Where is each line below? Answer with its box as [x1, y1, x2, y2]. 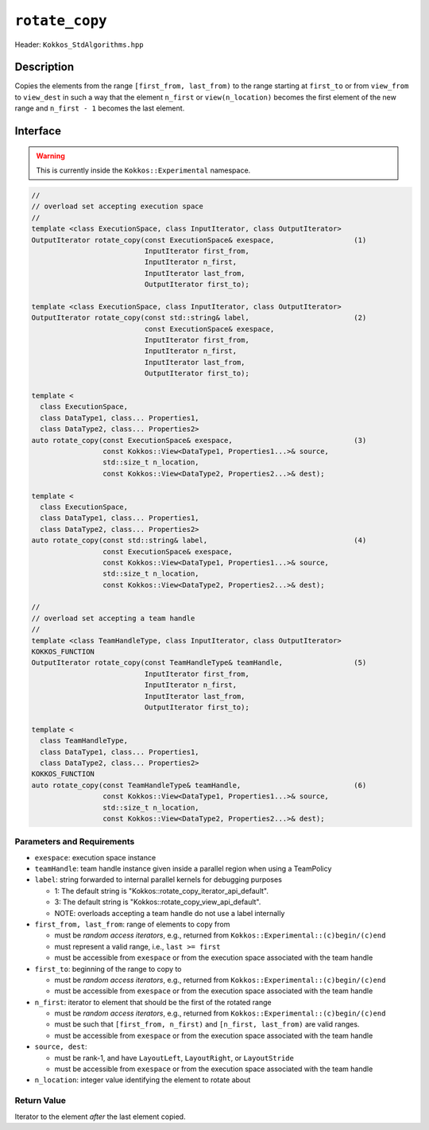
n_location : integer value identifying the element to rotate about [34, 1075, 251, 1085]
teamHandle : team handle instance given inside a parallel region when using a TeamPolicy [34, 864, 332, 874]
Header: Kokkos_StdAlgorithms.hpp [14, 40, 144, 49]
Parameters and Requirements [14, 836, 135, 847]
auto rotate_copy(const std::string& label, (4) [31, 536, 367, 545]
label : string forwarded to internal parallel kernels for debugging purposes [34, 875, 282, 884]
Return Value [14, 1095, 67, 1106]
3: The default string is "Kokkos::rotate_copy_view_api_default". [54, 897, 261, 907]
